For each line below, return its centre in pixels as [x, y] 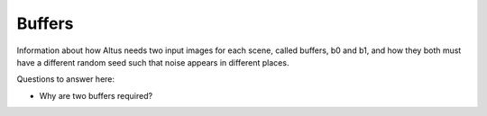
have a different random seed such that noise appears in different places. [153, 62]
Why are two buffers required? [96, 95]
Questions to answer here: [66, 79]
